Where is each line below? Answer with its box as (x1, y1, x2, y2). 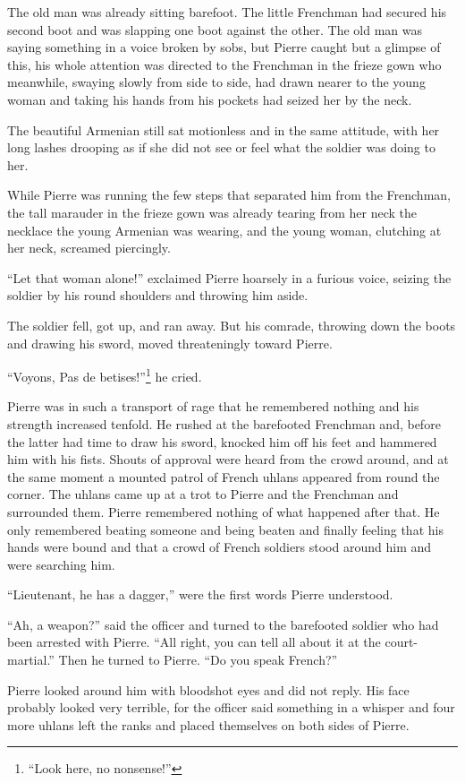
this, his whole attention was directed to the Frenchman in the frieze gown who (7, 55, 442, 73)
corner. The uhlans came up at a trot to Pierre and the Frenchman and (7, 485, 399, 503)
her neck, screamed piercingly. (7, 238, 171, 257)
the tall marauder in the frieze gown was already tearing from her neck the (7, 202, 418, 221)
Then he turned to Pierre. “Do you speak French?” (58, 650, 338, 669)
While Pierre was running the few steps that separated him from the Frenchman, (7, 185, 451, 204)
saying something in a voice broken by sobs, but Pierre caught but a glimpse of (7, 38, 441, 56)
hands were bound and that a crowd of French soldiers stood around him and (7, 538, 432, 556)
